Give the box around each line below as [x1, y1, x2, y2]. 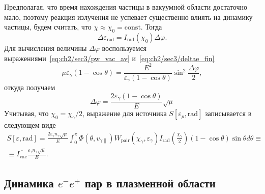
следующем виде [4, 120, 56, 130]
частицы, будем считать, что [4, 21, 92, 32]
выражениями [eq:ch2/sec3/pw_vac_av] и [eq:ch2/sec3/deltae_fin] [4, 52, 215, 63]
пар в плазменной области [84, 175, 216, 190]
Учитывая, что [4, 108, 49, 119]
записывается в [205, 108, 252, 119]
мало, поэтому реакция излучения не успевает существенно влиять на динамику [4, 11, 253, 22]
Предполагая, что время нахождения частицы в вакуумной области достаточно [4, 2, 247, 12]
